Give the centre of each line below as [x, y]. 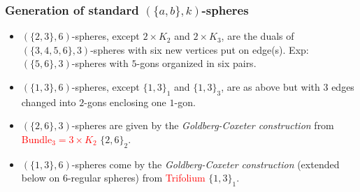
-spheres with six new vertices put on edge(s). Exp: [200, 49]
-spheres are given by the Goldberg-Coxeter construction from [203, 125]
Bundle [37, 139]
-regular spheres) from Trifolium [136, 178]
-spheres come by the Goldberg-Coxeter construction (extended [206, 164]
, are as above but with [271, 87]
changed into [49, 102]
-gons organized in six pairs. [196, 63]
